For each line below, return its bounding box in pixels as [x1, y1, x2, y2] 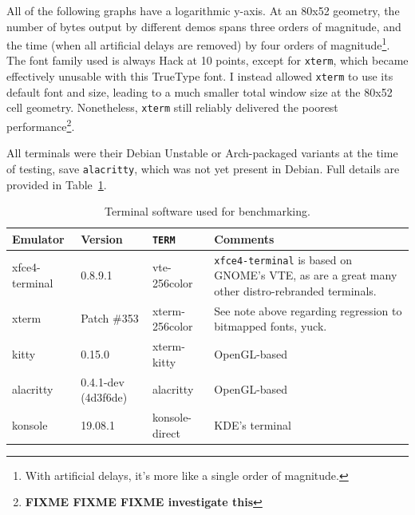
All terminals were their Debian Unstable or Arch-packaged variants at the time [6, 145, 398, 161]
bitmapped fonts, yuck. [214, 318, 327, 335]
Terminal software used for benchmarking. [105, 203, 310, 220]
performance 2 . [6, 116, 75, 134]
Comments [214, 230, 275, 247]
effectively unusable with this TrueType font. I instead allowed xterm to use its [6, 68, 393, 85]
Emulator [12, 230, 65, 247]
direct [152, 424, 180, 441]
